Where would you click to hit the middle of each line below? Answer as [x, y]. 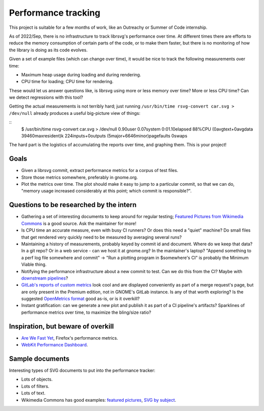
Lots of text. [33, 393]
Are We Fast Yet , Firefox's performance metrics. [70, 338]
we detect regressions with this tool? [46, 97]
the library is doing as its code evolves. [48, 50]
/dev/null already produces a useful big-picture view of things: [75, 113]
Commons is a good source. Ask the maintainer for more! [79, 223]
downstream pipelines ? [45, 278]
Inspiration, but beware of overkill [62, 326]
